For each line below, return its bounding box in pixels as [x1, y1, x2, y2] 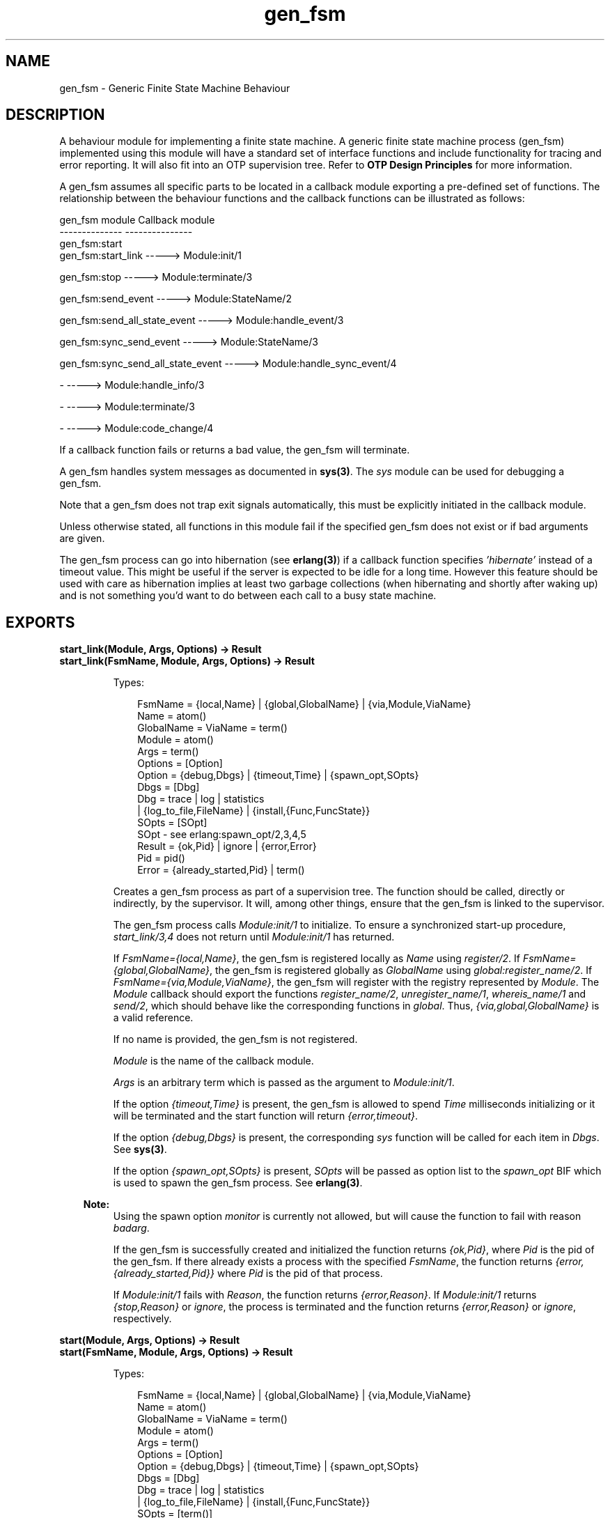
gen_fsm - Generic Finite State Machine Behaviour [59, 82, 290, 94]
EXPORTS [6, 613, 75, 631]
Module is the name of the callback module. [113, 1055, 314, 1067]
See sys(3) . [113, 1143, 167, 1156]
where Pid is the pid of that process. [217, 1267, 383, 1280]
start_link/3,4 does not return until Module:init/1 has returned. [113, 931, 395, 943]
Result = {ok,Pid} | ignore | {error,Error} [137, 840, 317, 853]
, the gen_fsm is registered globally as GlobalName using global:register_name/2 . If [210, 964, 593, 977]
